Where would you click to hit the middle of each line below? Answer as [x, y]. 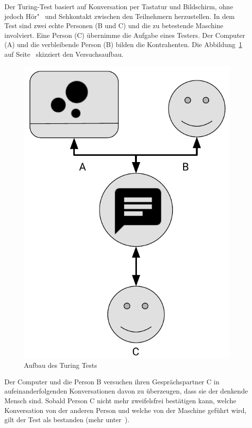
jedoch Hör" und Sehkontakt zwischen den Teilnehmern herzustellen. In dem [120, 16]
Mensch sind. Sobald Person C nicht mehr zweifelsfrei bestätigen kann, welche [120, 401]
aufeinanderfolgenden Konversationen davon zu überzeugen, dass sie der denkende [126, 391]
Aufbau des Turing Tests [60, 365]
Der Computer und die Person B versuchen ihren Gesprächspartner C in [112, 381]
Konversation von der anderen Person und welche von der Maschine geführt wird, [126, 410]
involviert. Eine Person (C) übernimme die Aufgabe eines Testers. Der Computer [125, 35]
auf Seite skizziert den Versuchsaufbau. [64, 54]
